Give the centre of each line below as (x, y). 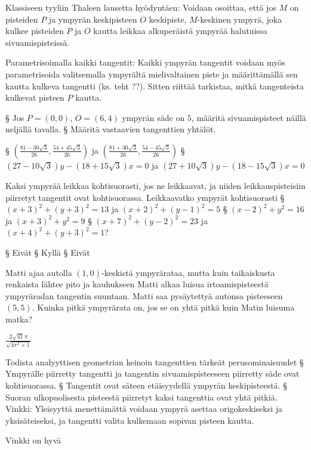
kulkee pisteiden (35, 31)
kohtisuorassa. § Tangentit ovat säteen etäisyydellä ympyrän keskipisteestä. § (146, 385)
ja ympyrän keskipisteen (93, 19)
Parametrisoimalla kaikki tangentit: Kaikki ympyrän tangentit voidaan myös (145, 62)
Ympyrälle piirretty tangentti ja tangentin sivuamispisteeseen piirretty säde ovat (153, 373)
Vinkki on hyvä (33, 440)
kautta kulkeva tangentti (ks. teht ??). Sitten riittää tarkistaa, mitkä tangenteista (155, 86)
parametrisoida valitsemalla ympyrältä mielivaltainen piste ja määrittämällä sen (152, 74)
